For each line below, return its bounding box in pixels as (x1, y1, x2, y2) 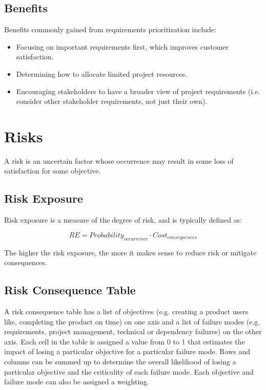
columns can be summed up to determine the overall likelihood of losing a (4, 356, 236, 367)
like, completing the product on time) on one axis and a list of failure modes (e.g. (4, 316, 260, 327)
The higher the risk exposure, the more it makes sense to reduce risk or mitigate (4, 247, 257, 257)
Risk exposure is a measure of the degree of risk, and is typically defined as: (4, 214, 242, 225)
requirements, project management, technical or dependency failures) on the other (4, 326, 262, 337)
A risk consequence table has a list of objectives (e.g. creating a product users (4, 306, 249, 317)
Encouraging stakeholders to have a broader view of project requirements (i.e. (16, 85, 260, 96)
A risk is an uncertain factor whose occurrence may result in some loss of (4, 155, 234, 166)
